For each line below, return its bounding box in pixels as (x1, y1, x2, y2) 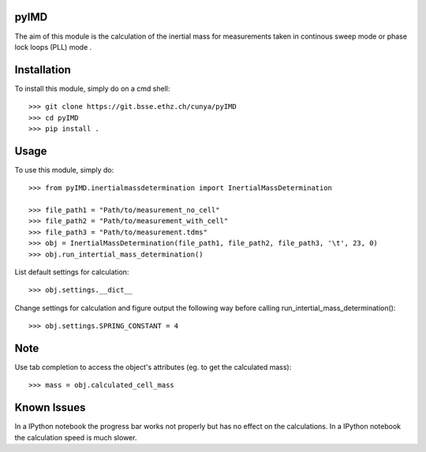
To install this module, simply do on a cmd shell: (14, 84, 170, 93)
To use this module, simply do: (14, 165, 114, 174)
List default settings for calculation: (14, 267, 129, 277)
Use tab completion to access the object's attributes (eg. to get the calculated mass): (14, 363, 292, 372)
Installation (14, 63, 71, 77)
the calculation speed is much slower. (14, 432, 137, 442)
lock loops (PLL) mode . (14, 42, 92, 51)
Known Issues (14, 401, 86, 414)
